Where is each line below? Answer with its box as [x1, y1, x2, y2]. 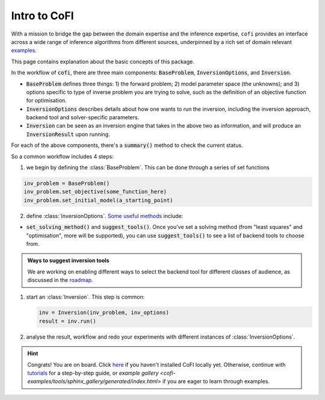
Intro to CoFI [11, 9, 75, 22]
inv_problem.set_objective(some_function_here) [23, 189, 167, 195]
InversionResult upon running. [26, 130, 111, 138]
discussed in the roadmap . [27, 277, 93, 284]
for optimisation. [26, 97, 67, 104]
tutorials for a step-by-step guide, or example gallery [27, 369, 159, 377]
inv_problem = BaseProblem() [23, 180, 110, 187]
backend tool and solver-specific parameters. [26, 114, 140, 121]
